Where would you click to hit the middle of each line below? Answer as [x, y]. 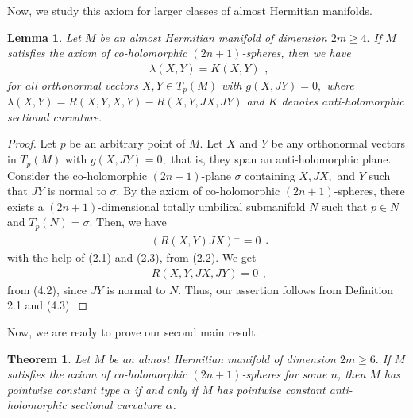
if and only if [166, 389]
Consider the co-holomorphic [77, 175]
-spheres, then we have [296, 53]
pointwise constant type [64, 389]
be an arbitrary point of [127, 143]
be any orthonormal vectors [338, 143]
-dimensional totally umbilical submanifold [202, 206]
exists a [25, 206]
